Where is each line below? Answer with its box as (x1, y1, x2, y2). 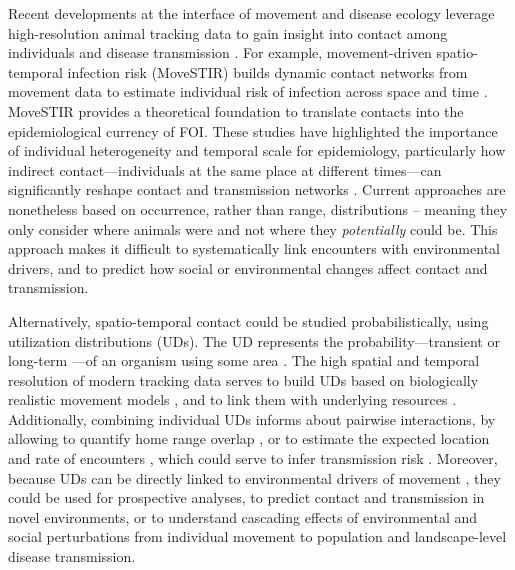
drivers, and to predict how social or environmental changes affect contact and (8, 257, 488, 278)
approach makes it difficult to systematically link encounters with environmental (8, 238, 500, 259)
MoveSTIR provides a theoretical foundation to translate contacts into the (8, 100, 464, 121)
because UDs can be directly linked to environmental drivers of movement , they (8, 467, 501, 488)
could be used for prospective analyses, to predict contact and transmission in (8, 487, 485, 508)
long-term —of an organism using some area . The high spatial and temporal (8, 350, 480, 371)
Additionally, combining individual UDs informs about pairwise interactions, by (8, 408, 496, 429)
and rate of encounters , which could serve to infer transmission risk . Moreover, (8, 448, 498, 469)
